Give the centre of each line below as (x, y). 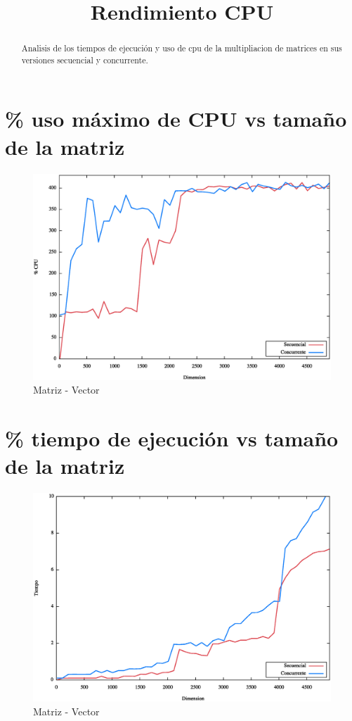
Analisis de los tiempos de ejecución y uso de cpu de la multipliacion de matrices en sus (182, 48)
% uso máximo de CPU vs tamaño (176, 119)
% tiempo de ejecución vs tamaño (172, 438)
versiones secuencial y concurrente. (85, 59)
